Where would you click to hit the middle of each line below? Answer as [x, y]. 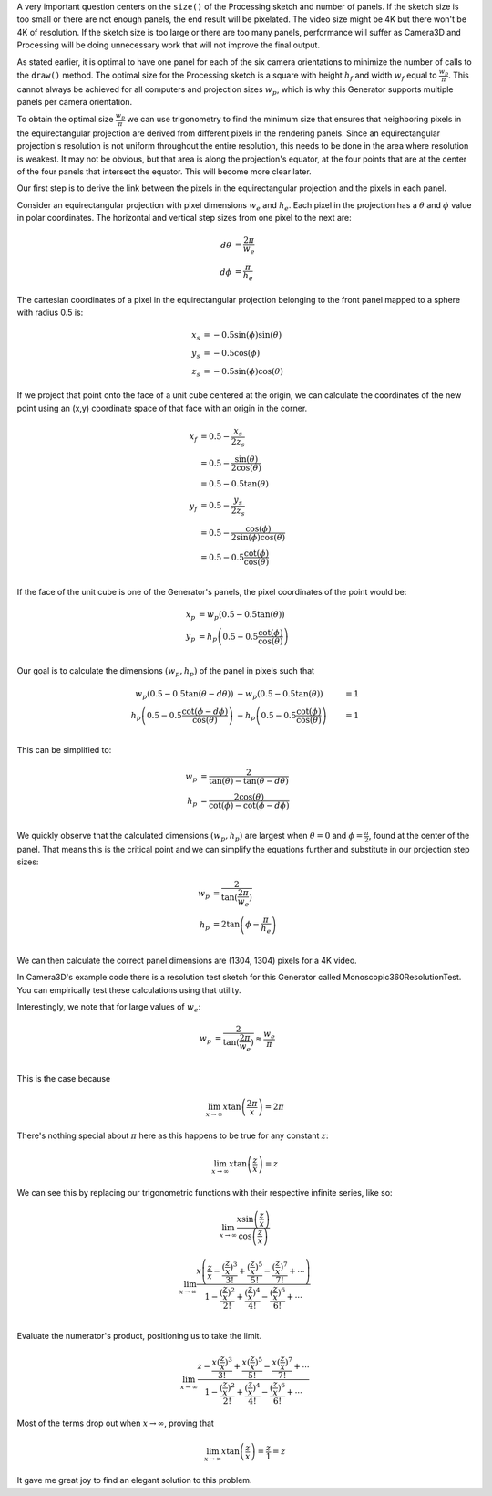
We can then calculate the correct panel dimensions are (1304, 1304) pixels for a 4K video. [187, 960]
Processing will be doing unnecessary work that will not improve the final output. [169, 45]
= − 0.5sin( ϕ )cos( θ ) [244, 371]
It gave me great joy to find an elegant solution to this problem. [134, 1480]
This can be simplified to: [64, 750]
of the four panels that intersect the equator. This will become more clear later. [164, 172]
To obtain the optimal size [65, 120]
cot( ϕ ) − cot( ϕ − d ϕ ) [249, 806]
